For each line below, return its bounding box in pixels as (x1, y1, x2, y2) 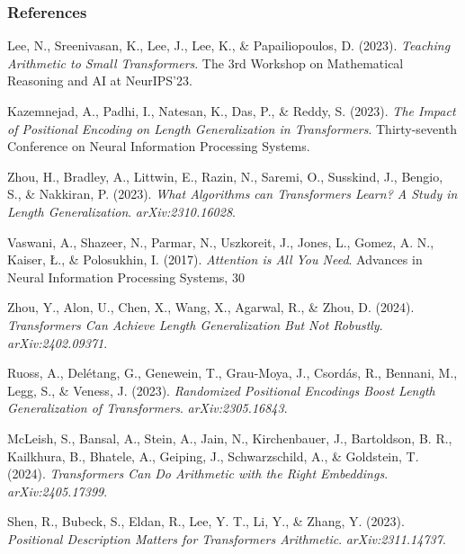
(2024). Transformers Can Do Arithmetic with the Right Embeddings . (7, 464, 389, 483)
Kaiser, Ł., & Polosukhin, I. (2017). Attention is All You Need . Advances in (7, 250, 423, 269)
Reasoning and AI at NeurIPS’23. (7, 71, 192, 90)
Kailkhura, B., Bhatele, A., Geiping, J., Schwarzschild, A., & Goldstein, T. (7, 446, 419, 465)
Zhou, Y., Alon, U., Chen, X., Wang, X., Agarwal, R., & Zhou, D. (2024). (7, 298, 415, 317)
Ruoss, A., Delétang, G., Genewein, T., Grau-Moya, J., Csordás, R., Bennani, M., (7, 363, 458, 382)
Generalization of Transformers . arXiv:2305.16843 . (7, 398, 288, 417)
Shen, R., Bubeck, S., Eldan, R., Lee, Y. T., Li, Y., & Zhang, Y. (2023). (7, 512, 405, 531)
